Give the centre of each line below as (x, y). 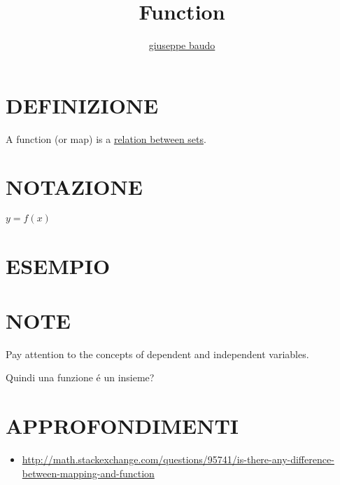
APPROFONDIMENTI (122, 426)
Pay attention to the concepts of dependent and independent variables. (157, 354)
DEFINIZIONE (82, 105)
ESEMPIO (58, 265)
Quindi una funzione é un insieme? (80, 377)
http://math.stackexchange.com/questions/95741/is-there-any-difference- (178, 459)
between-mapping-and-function (88, 473)
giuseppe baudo (182, 45)
